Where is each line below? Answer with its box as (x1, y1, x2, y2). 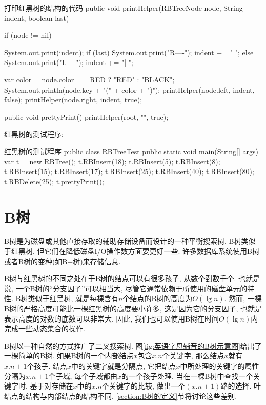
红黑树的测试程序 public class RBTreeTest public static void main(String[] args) (4, 145, 258, 156)
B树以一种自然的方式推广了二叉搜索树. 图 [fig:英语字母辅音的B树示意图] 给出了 (4, 340, 262, 351)
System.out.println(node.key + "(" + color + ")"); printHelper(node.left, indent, (4, 84, 255, 95)
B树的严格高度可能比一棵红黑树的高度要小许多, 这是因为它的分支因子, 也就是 (4, 303, 262, 313)
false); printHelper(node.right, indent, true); (4, 94, 142, 105)
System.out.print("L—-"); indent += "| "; (4, 57, 133, 68)
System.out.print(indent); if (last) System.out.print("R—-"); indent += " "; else (4, 47, 254, 57)
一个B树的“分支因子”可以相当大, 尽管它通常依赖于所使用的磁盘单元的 (15, 283, 248, 293)
